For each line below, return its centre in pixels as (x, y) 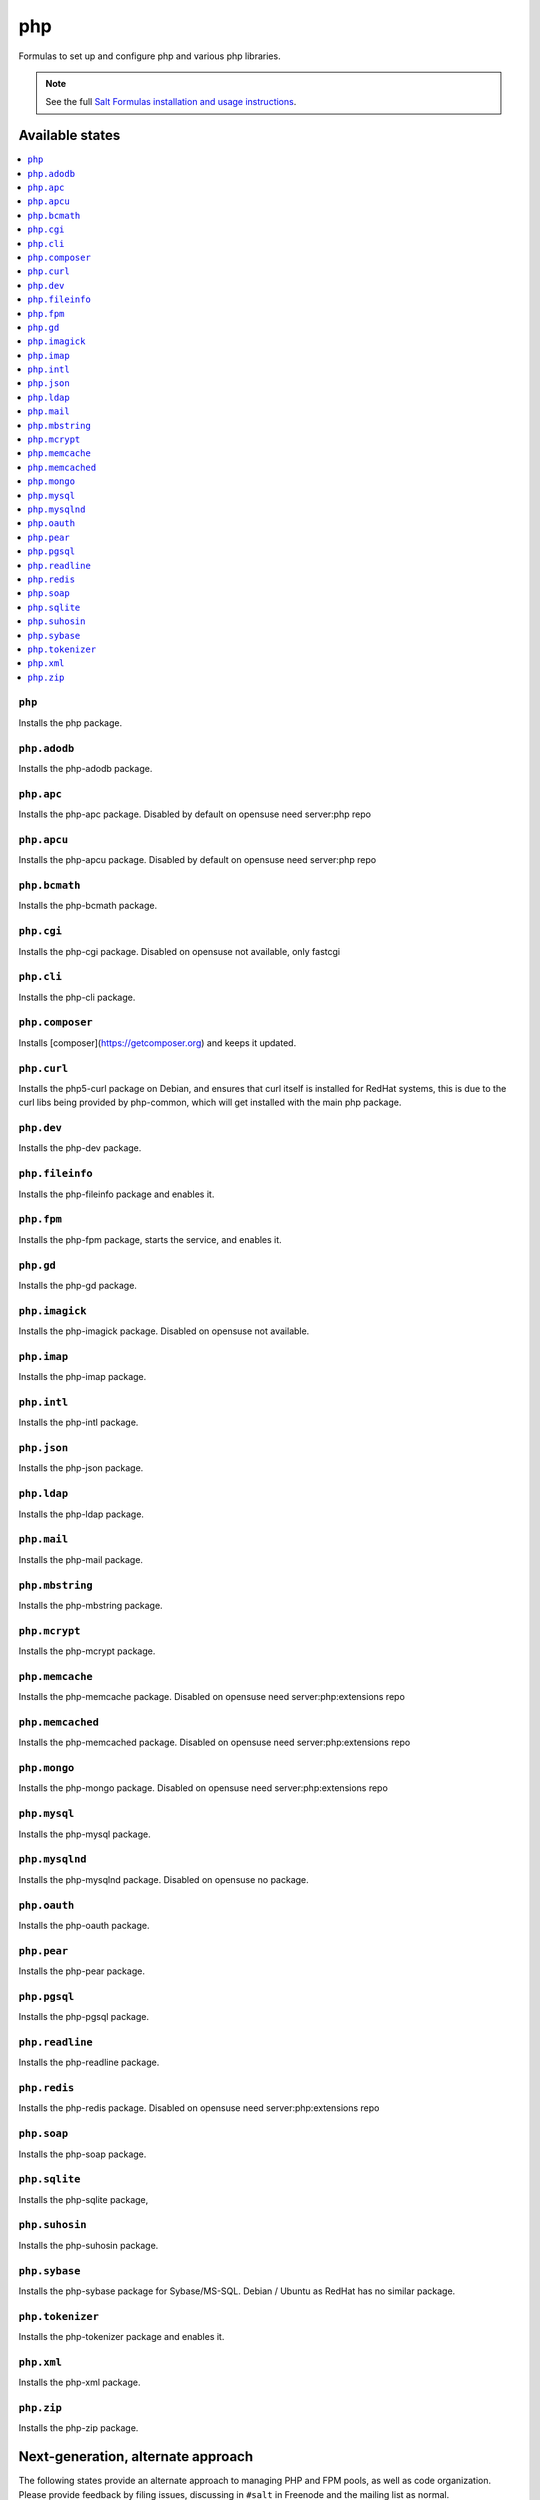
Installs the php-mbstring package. (91, 1605)
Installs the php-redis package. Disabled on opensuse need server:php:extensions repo (199, 2108)
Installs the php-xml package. (79, 2382)
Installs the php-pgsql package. (84, 2017)
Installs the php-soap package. (82, 2154)
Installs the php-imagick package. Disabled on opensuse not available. (164, 1331)
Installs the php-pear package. (81, 1971)
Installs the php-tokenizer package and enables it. (121, 2337)
